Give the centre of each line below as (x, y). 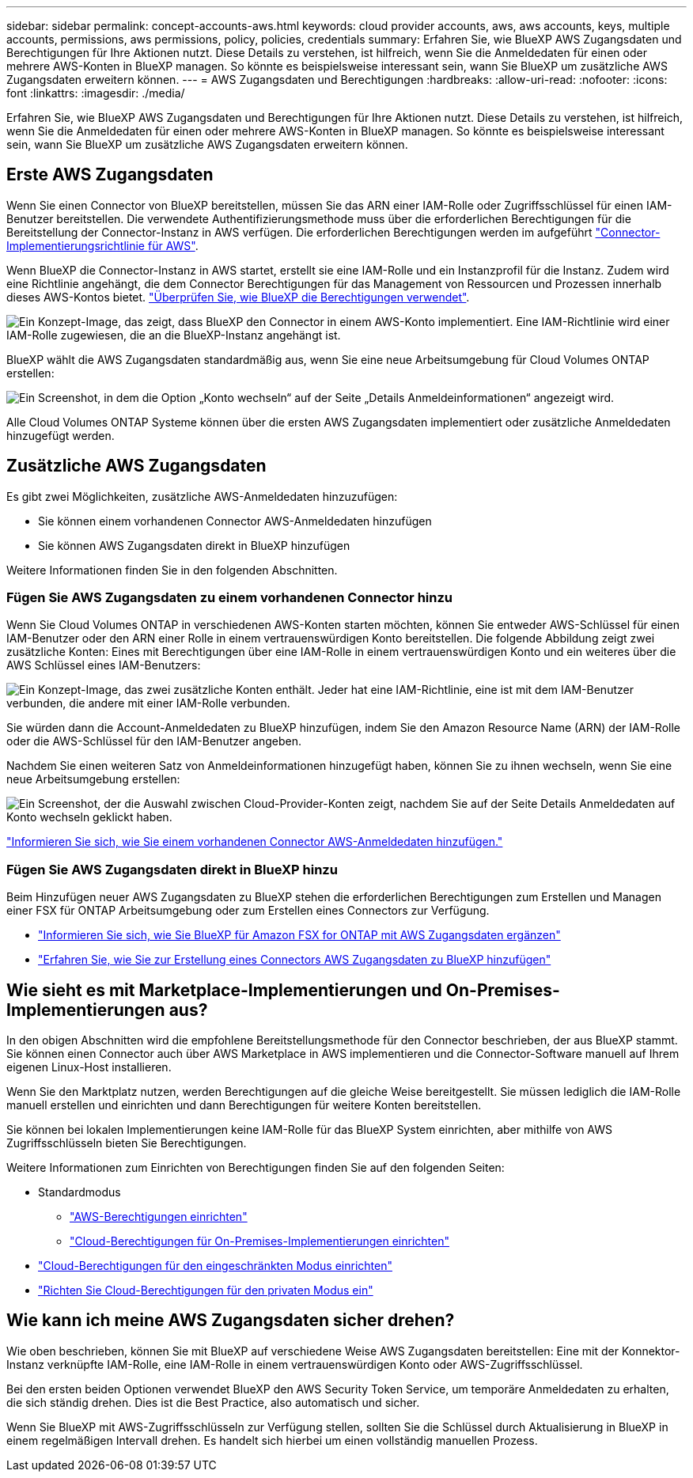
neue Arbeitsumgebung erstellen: (93, 779)
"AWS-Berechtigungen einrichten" (159, 1217)
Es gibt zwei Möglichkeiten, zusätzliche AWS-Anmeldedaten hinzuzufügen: (202, 496)
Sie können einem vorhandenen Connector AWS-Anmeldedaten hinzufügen (235, 521)
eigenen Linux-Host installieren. (89, 1067)
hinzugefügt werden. (61, 435)
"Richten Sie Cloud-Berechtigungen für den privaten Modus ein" (206, 1290)
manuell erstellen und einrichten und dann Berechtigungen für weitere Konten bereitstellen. (244, 1105)
